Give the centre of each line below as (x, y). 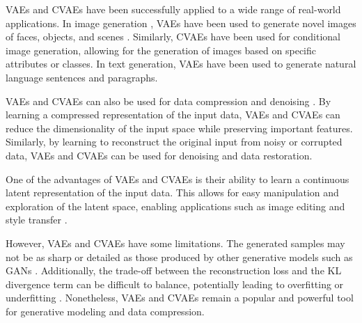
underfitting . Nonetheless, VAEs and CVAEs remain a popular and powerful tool (180, 298)
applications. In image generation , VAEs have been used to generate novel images (181, 23)
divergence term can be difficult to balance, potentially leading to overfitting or (175, 284)
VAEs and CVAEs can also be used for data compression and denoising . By (168, 101)
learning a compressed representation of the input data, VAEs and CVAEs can (173, 115)
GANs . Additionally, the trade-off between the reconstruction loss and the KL (174, 270)
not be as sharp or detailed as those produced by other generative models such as (179, 257)
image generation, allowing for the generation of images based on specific (161, 50)
